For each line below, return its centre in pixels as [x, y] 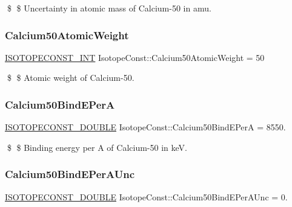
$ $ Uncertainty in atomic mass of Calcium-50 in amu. [109, 8]
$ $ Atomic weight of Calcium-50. [71, 78]
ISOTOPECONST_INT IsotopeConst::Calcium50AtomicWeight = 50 [135, 57]
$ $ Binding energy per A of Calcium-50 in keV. [97, 147]
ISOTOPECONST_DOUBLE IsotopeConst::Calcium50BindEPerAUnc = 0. [146, 196]
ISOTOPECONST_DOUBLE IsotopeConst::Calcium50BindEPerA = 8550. [145, 127]
